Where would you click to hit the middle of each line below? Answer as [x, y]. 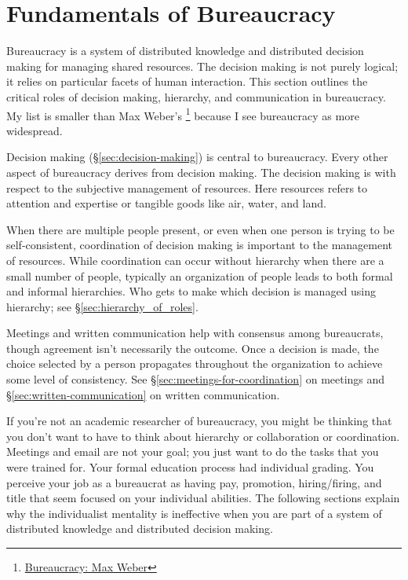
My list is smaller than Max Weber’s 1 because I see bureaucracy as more [183, 114]
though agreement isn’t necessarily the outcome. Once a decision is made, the [193, 348]
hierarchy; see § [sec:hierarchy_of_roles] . [102, 306]
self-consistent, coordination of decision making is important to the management [200, 245]
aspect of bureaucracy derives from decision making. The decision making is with [201, 172]
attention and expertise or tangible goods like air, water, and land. [166, 203]
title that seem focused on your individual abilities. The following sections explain [203, 498]
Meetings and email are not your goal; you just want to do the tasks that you [193, 452]
